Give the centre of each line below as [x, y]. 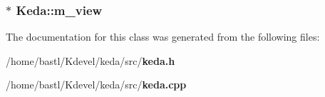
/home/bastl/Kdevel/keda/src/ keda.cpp [96, 85]
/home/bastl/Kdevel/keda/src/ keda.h [91, 60]
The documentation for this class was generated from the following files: [163, 37]
